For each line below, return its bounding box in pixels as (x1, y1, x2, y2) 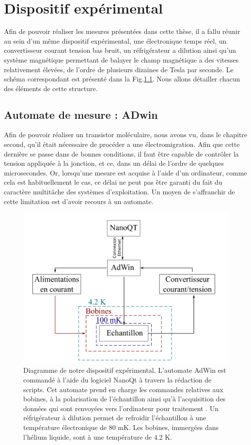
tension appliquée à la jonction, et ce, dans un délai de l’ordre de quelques (4, 158, 224, 168)
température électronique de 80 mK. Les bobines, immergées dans (23, 422, 219, 432)
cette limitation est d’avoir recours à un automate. (4, 196, 154, 206)
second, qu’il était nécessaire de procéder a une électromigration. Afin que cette (4, 139, 240, 149)
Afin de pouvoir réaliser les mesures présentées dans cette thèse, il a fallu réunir (4, 26, 240, 36)
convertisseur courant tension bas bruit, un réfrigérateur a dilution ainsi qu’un (4, 45, 236, 55)
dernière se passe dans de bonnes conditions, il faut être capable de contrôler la (4, 148, 239, 159)
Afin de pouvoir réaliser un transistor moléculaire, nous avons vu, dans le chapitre (4, 129, 248, 140)
